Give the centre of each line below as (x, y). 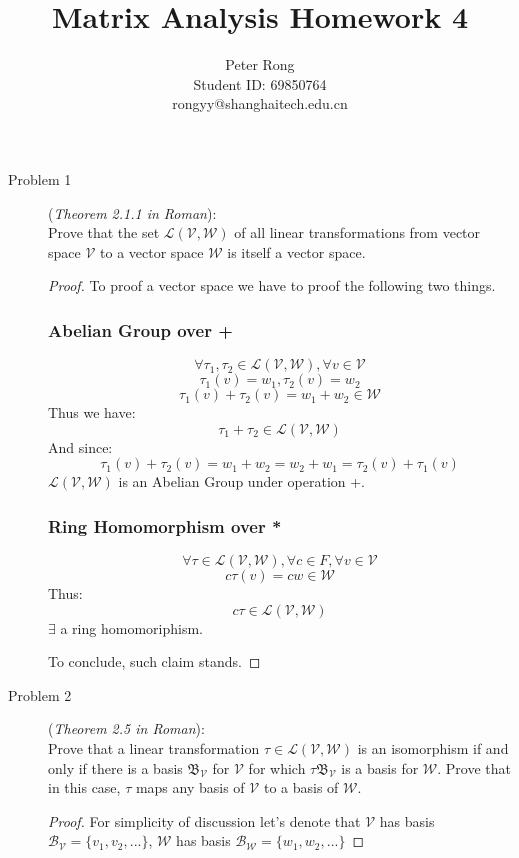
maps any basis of (190, 787)
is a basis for (380, 767)
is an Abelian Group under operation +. (242, 481)
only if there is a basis (115, 767)
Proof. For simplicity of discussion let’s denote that (204, 820)
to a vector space (152, 251)
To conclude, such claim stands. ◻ (154, 661)
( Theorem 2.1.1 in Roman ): (132, 212)
